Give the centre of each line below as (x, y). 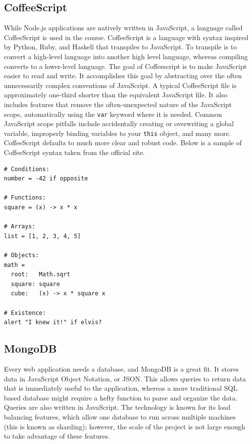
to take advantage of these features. (57, 436)
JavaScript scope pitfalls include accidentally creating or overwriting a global (119, 123)
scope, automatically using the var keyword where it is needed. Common (113, 114)
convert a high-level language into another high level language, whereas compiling (126, 56)
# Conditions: (27, 169)
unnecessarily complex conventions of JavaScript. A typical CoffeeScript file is (120, 85)
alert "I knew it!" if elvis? (53, 322)
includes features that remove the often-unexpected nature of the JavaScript (118, 104)
